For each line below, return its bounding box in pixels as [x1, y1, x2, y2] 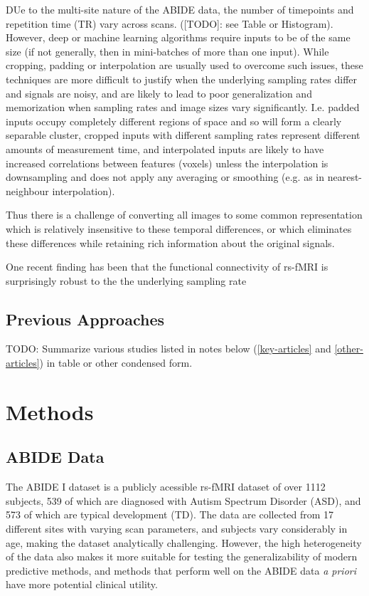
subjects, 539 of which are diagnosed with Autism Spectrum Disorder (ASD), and [6, 493, 361, 508]
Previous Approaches [6, 308, 164, 330]
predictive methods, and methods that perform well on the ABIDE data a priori [6, 563, 357, 577]
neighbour [6, 183, 49, 198]
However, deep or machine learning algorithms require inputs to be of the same [6, 30, 351, 45]
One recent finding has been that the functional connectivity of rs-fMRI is [6, 259, 328, 274]
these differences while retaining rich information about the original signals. [6, 235, 335, 250]
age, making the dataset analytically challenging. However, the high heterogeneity [6, 535, 362, 550]
